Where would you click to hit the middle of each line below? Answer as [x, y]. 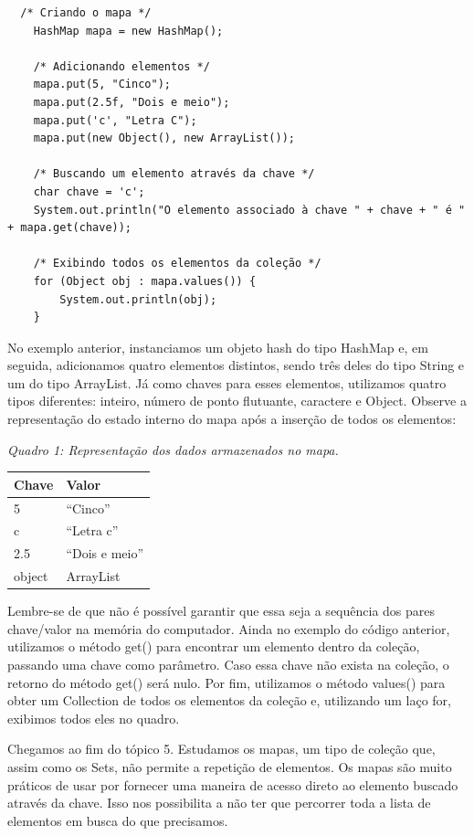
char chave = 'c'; [89, 191]
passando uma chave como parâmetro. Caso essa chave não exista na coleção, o [228, 664]
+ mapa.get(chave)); [70, 228]
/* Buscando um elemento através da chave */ [174, 174]
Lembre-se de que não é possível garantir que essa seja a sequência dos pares [221, 611]
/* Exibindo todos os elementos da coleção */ [177, 264]
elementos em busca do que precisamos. [118, 820]
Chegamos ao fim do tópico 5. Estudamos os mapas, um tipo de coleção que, [221, 749]
